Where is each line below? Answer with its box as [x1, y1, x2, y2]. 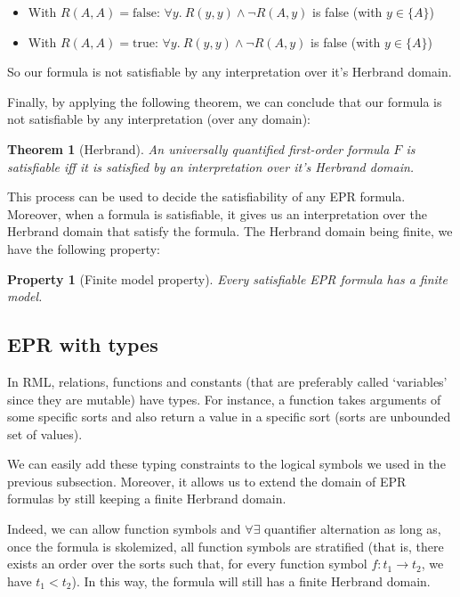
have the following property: [7, 239, 160, 258]
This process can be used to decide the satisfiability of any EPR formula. [7, 187, 406, 206]
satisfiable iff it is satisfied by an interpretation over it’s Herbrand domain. [7, 157, 415, 176]
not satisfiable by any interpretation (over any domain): [7, 110, 311, 128]
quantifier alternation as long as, [264, 519, 441, 538]
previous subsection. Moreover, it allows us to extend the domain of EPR [7, 471, 407, 490]
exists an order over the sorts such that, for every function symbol [7, 554, 367, 573]
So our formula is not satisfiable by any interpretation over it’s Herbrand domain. [7, 62, 452, 81]
